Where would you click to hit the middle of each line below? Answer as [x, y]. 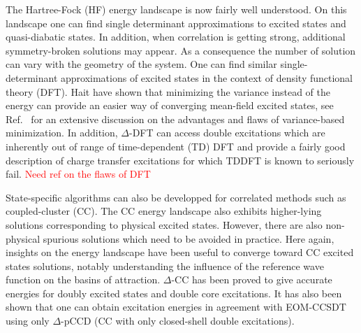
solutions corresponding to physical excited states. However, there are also [164, 224]
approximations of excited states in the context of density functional [207, 77]
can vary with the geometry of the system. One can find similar [141, 64]
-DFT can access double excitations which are [227, 133]
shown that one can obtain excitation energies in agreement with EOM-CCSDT [176, 307]
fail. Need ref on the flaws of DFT [78, 174]
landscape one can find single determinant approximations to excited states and [176, 23]
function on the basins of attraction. [83, 279]
